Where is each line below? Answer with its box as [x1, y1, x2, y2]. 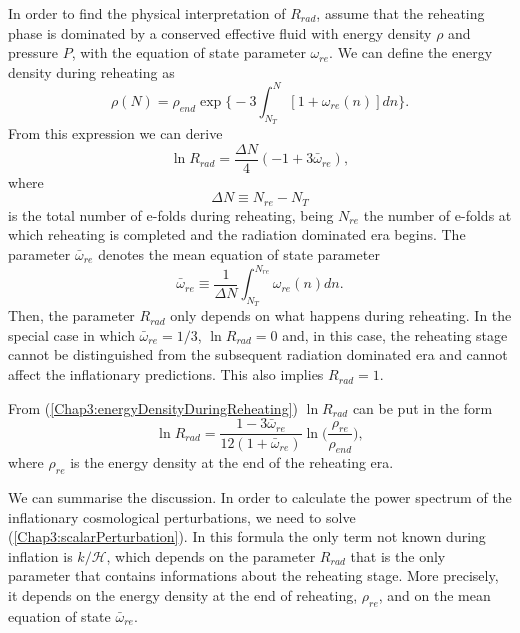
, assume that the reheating [316, 3, 485, 23]
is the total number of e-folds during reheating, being [8, 204, 334, 225]
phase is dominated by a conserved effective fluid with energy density [8, 22, 432, 43]
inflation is [8, 545, 73, 566]
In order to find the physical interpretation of [8, 3, 286, 23]
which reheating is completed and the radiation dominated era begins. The [8, 224, 466, 245]
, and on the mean [378, 585, 491, 606]
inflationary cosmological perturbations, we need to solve [8, 506, 356, 527]
